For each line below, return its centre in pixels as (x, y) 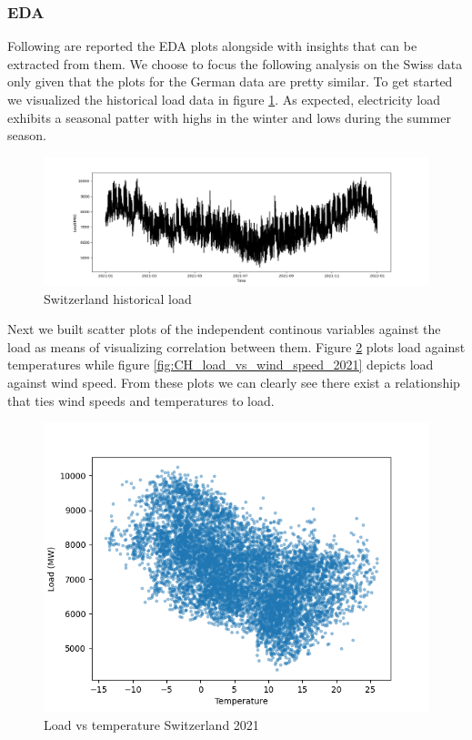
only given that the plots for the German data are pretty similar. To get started (230, 81)
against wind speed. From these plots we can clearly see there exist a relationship (234, 382)
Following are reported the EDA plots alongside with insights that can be (212, 46)
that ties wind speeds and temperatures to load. (141, 400)
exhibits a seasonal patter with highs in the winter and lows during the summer (229, 117)
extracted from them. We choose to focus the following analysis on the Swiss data (235, 63)
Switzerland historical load (118, 298)
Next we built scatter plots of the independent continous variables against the (224, 329)
